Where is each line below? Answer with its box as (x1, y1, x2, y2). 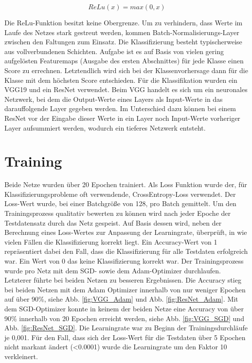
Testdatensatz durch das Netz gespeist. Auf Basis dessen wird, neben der (4, 217, 222, 228)
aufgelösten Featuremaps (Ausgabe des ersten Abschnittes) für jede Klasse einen (4, 56, 244, 66)
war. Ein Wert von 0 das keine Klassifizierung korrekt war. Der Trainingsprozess (4, 256, 244, 266)
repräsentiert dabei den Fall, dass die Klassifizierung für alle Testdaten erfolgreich (4, 246, 248, 256)
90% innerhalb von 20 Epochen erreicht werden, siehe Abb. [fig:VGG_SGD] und (4, 313, 244, 323)
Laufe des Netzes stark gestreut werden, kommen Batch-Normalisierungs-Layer (4, 27, 239, 37)
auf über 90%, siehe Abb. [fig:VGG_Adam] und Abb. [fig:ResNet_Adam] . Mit (4, 294, 238, 304)
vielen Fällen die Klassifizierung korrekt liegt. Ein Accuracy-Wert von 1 (4, 236, 217, 247)
